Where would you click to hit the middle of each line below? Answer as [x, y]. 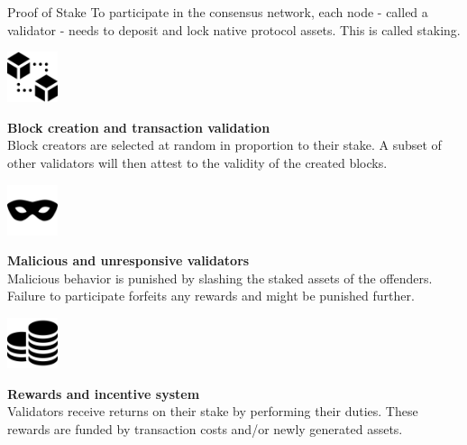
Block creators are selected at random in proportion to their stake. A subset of [224, 145]
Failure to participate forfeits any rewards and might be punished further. [211, 296]
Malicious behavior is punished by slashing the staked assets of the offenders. [220, 278]
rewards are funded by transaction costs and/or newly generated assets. [205, 428]
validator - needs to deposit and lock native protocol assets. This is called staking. [234, 29]
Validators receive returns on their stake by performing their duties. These [213, 411]
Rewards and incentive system [104, 393]
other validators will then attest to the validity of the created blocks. [197, 162]
